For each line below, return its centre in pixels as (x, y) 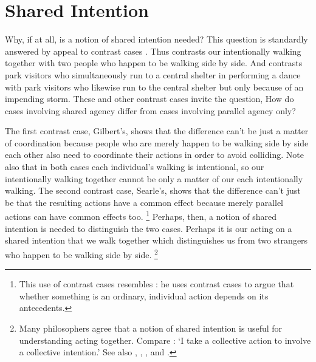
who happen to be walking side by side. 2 (81, 253)
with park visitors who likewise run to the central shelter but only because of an (154, 87)
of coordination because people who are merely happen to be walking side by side (157, 142)
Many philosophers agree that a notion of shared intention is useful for (151, 328)
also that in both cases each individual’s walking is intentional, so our (135, 167)
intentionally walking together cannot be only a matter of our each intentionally (154, 178)
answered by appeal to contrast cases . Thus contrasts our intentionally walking (153, 51)
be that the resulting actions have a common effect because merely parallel (144, 202)
